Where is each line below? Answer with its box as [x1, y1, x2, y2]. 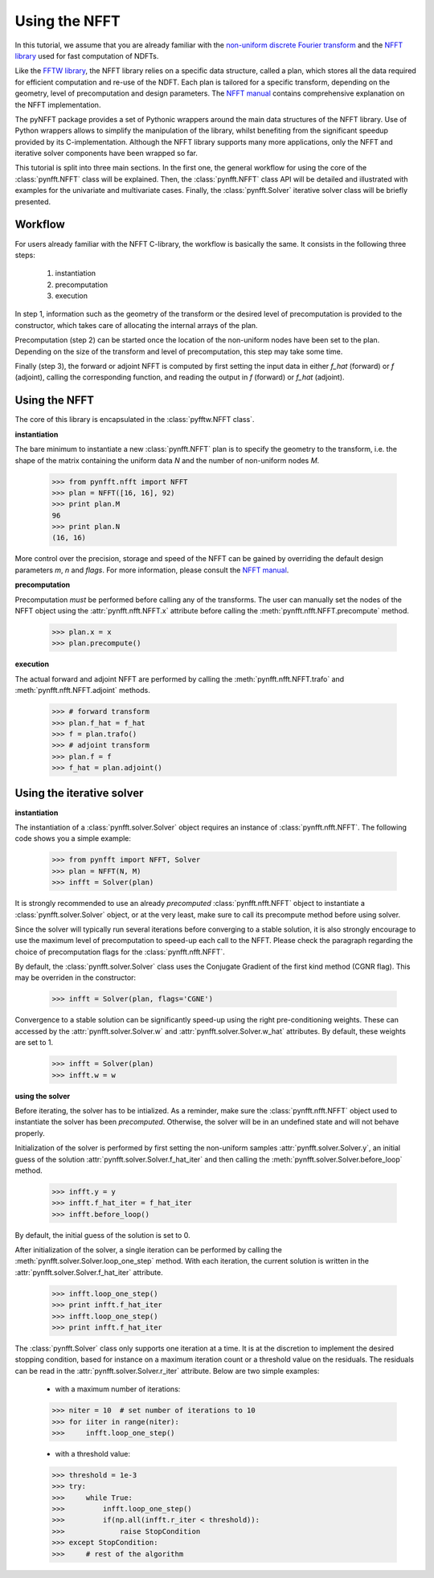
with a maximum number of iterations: [55, 1384, 181, 1394]
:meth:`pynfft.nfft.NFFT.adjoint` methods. [14, 686, 150, 695]
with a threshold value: [55, 1449, 130, 1458]
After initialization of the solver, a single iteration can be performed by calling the [14, 1245, 283, 1255]
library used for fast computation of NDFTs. [14, 51, 159, 60]
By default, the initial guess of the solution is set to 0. [14, 1230, 190, 1240]
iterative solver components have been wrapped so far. [14, 149, 199, 158]
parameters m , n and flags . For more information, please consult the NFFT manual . [14, 565, 289, 575]
